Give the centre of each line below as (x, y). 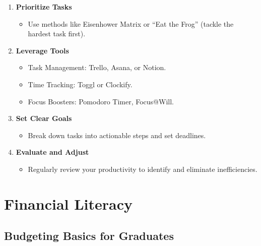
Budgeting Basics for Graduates (89, 236)
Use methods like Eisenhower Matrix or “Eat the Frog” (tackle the (131, 23)
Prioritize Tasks (44, 7)
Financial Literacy (68, 203)
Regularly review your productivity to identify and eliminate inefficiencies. (143, 169)
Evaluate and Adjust (52, 152)
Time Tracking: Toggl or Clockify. (80, 84)
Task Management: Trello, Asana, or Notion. (97, 67)
